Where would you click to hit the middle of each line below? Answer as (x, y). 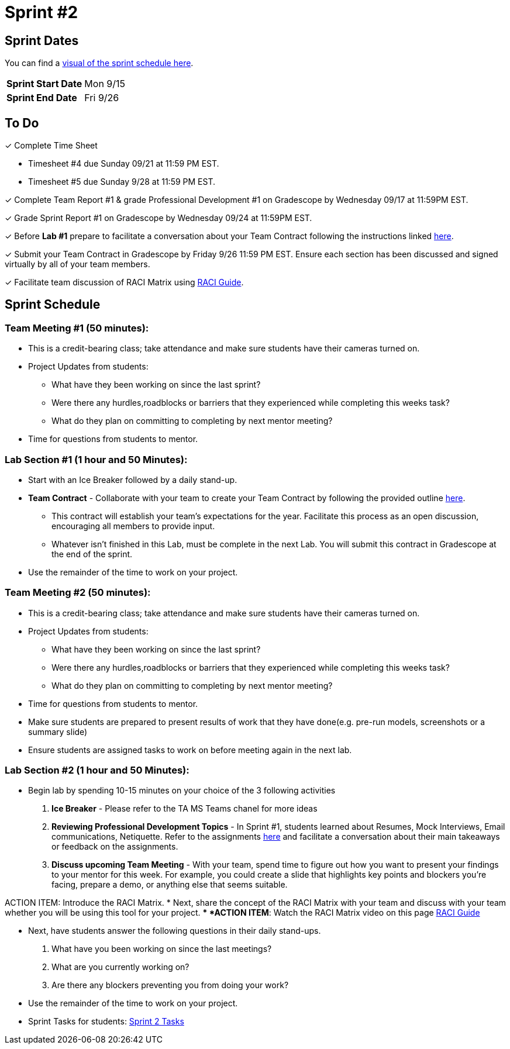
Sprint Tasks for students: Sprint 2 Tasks (106, 1022)
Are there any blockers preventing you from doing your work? (170, 985)
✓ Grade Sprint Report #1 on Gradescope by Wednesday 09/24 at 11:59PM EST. (158, 218)
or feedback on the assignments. (115, 847)
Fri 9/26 (102, 98)
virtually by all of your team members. (77, 264)
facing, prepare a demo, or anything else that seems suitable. (170, 885)
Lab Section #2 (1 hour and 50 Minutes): (97, 770)
